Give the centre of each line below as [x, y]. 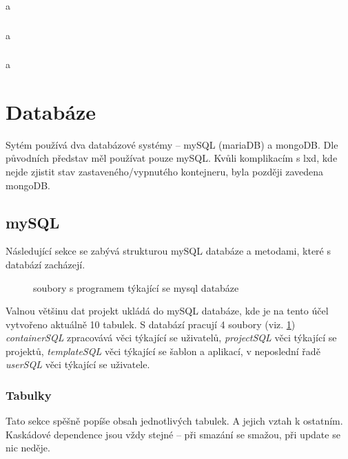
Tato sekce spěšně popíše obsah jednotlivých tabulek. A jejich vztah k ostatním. [174, 421]
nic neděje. [28, 448]
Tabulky [29, 395]
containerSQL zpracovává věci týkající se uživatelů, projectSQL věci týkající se [171, 338]
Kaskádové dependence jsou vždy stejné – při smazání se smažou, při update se [173, 434]
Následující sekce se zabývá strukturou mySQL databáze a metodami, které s [168, 251]
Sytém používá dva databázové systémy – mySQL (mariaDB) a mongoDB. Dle [172, 144]
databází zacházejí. [45, 264]
